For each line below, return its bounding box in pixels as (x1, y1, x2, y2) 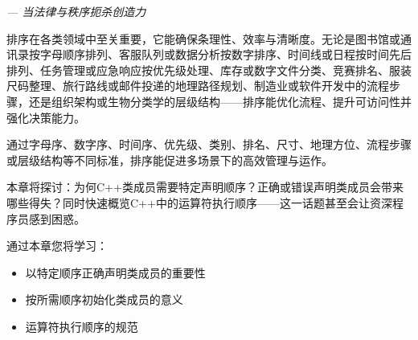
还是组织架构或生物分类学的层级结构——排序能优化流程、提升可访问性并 (28, 92, 412, 109)
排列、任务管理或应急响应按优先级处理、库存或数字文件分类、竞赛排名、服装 (6, 61, 412, 78)
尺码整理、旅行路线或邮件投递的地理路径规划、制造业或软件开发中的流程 (6, 77, 389, 94)
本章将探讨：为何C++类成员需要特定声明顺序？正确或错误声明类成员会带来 (6, 178, 404, 195)
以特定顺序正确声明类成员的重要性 (25, 264, 206, 281)
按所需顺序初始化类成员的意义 (25, 291, 183, 308)
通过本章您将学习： (6, 237, 108, 254)
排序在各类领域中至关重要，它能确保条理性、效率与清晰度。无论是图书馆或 (6, 30, 400, 47)
